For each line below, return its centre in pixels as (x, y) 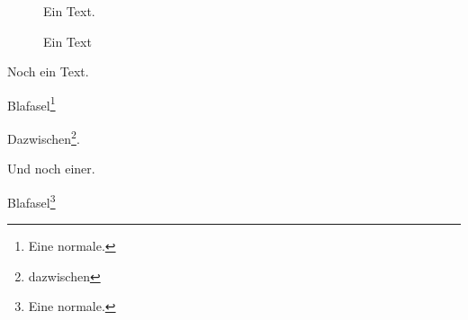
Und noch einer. (51, 169)
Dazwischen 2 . (44, 137)
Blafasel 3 (31, 200)
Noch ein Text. (48, 71)
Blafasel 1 (31, 103)
